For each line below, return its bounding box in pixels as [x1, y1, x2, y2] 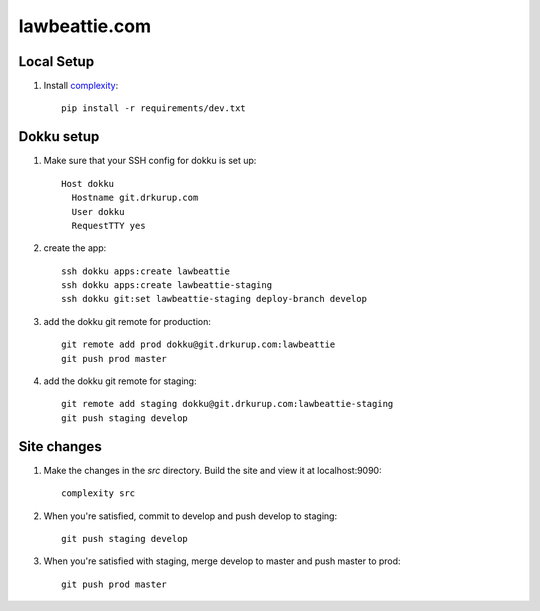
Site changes [18, 438, 102, 455]
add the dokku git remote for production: [43, 315, 212, 327]
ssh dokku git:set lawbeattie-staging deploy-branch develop [61, 293, 367, 305]
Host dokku [61, 178, 115, 189]
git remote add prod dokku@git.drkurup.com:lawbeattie [61, 339, 336, 350]
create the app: [43, 242, 107, 254]
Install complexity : [43, 80, 119, 92]
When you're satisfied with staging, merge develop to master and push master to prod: [43, 555, 401, 567]
